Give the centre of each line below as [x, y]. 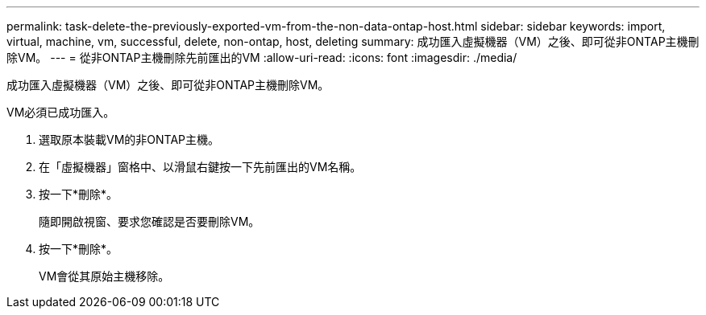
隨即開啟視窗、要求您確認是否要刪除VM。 [150, 221]
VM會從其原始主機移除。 [104, 276]
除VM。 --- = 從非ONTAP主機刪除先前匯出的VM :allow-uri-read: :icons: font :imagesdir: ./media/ [262, 57]
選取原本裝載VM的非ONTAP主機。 [129, 139]
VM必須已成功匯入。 [61, 112]
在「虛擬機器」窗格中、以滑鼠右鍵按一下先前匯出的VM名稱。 [200, 167]
